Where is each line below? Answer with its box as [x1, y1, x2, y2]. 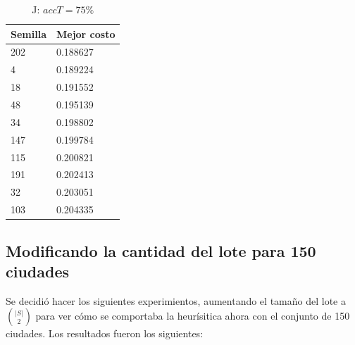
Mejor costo [56, 26, 116, 41]
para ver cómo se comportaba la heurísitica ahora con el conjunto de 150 [35, 308, 350, 323]
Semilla [11, 26, 46, 41]
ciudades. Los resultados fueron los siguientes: [6, 326, 204, 341]
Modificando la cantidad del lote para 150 [6, 239, 316, 261]
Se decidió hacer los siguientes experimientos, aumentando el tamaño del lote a [6, 293, 346, 308]
